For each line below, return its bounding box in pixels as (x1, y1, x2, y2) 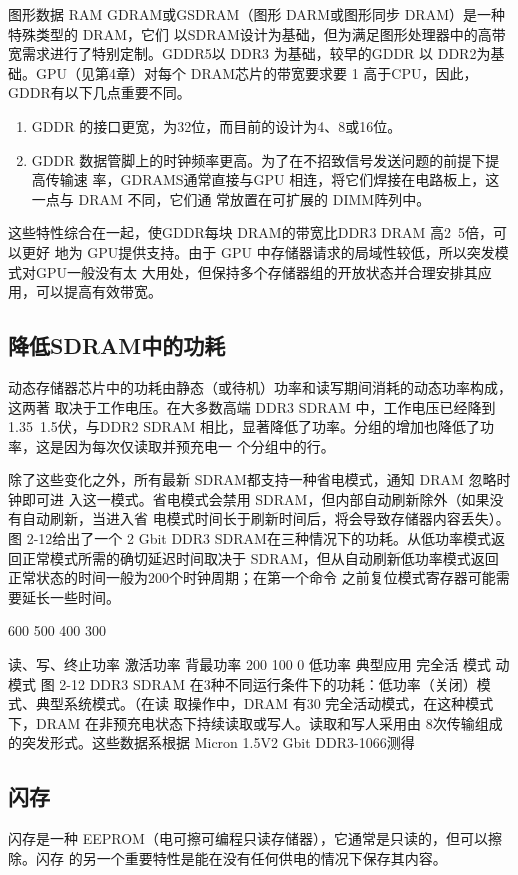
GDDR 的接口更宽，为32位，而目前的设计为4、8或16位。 (31, 115, 402, 136)
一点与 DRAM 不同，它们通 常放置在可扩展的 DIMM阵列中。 (31, 188, 431, 209)
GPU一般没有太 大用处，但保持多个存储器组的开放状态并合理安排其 (35, 261, 478, 282)
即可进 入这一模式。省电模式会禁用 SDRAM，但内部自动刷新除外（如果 (21, 488, 490, 509)
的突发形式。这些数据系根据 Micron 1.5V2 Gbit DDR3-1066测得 (8, 732, 415, 753)
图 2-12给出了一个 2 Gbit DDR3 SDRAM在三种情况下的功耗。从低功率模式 (8, 528, 491, 549)
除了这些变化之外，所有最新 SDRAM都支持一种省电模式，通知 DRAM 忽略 (8, 469, 497, 490)
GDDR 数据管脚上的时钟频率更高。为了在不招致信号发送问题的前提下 (31, 149, 486, 170)
